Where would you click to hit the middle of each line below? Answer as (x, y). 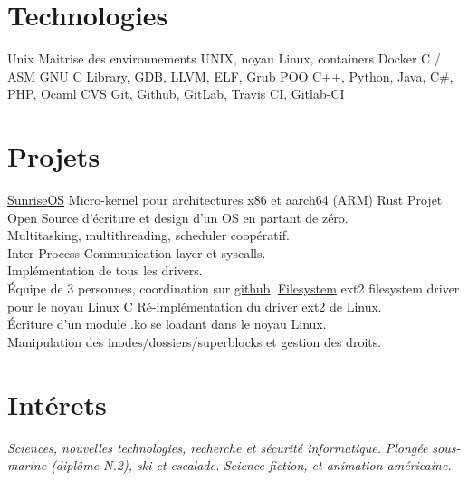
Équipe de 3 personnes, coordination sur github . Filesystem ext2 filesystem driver (234, 288)
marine (27, 465)
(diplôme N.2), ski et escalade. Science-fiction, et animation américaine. (251, 465)
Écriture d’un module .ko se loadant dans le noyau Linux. (167, 324)
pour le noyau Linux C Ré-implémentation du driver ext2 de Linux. (195, 306)
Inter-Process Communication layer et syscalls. (137, 252)
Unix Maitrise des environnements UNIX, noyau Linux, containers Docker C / (224, 58)
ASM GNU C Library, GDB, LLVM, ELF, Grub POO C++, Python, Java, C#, (230, 76)
